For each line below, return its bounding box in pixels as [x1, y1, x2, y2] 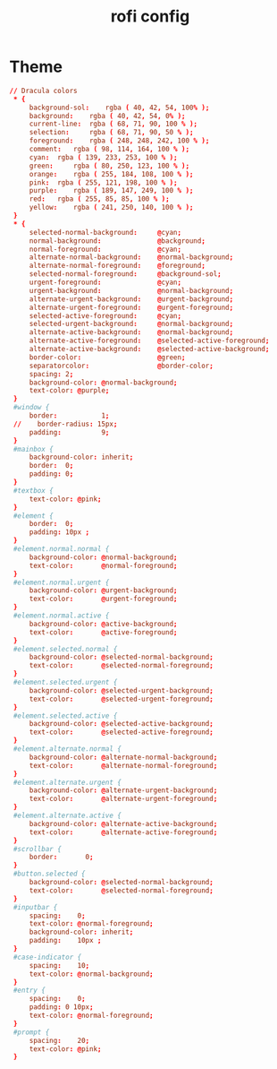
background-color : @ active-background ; [29, 619, 178, 628]
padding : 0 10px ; [29, 1003, 94, 1012]
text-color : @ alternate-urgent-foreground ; [29, 795, 218, 804]
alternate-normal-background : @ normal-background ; [29, 253, 234, 262]
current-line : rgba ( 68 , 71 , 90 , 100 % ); [29, 119, 198, 129]
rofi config [110, 6, 190, 27]
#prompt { [13, 1028, 50, 1037]
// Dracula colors [9, 86, 78, 95]
